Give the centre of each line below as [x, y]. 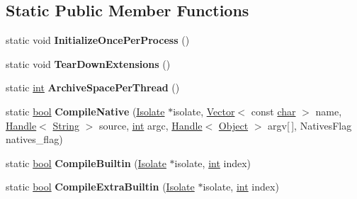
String [66, 125]
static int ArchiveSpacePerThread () [93, 87]
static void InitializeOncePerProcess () [98, 40]
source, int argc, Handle [151, 125]
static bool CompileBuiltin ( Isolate [86, 163]
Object [233, 125]
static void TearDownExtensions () [88, 63]
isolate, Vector [204, 111]
